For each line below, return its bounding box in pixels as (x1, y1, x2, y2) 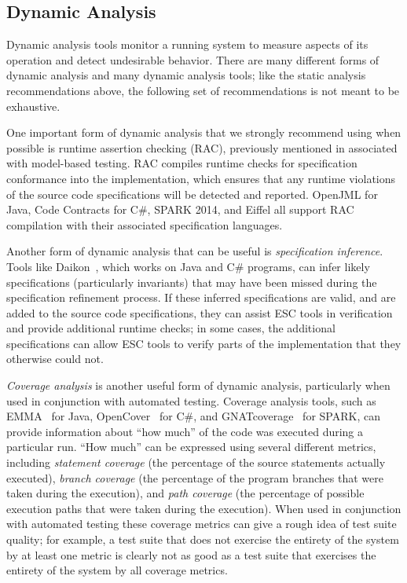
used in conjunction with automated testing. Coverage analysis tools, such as (6, 392, 376, 409)
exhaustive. (6, 97, 60, 114)
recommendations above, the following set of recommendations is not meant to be (6, 82, 400, 98)
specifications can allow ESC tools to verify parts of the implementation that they (6, 335, 401, 351)
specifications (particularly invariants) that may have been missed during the (6, 273, 377, 290)
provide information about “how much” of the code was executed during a (6, 423, 364, 439)
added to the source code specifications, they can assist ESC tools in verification (6, 304, 393, 321)
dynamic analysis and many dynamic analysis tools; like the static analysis (6, 67, 366, 83)
